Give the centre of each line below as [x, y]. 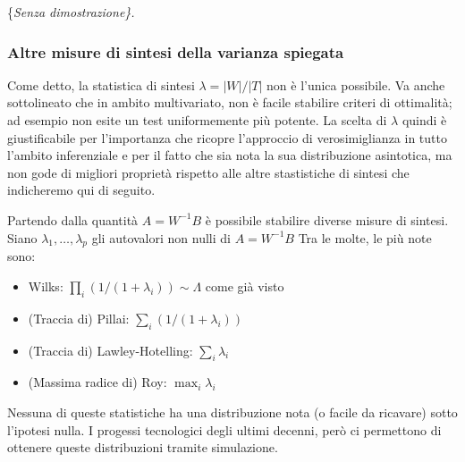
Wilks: [46, 286]
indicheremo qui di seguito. [81, 190]
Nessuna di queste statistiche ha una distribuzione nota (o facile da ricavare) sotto [232, 412]
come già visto [245, 286]
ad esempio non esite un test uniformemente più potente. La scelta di [197, 120]
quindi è [424, 120]
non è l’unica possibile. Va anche [356, 84]
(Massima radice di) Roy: [97, 382]
